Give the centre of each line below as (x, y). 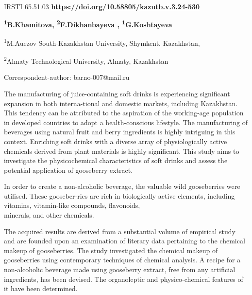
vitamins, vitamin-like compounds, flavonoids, (72, 205)
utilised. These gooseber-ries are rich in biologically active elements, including (119, 195)
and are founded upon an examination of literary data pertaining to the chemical (125, 241)
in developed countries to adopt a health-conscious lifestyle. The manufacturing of (126, 122)
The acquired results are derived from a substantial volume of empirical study (120, 231)
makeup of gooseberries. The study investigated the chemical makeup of (111, 250)
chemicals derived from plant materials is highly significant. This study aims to (122, 151)
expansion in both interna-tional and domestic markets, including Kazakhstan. (121, 103)
